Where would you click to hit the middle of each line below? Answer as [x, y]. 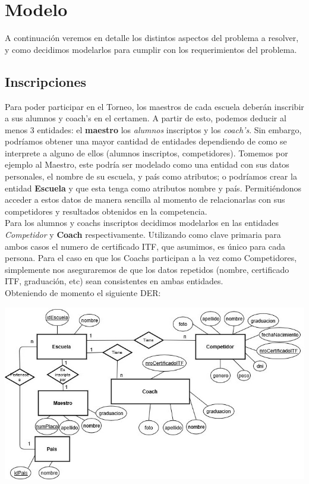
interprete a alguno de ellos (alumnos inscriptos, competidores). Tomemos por [146, 153]
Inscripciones [46, 81]
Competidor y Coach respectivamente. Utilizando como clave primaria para [143, 235]
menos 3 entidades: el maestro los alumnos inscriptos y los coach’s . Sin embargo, [153, 129]
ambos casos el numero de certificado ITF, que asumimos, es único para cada [145, 246]
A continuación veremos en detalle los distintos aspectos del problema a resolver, [152, 38]
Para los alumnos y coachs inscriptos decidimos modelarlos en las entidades [142, 223]
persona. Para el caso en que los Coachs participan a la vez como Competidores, [151, 258]
